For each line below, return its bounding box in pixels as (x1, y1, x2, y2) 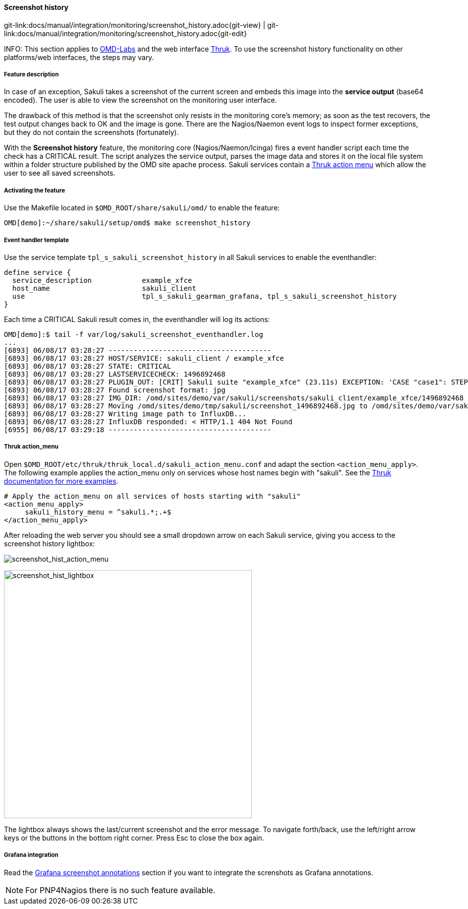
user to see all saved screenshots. (4, 169, 116, 178)
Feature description (4, 71, 59, 78)
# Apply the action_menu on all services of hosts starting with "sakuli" (4, 492, 301, 500)
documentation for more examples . (4, 476, 118, 485)
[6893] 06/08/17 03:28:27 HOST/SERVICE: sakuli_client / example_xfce (4, 354, 284, 362)
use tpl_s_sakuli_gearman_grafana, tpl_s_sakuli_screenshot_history (12, 292, 397, 300)
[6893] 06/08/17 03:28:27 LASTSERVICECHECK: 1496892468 (4, 370, 226, 378)
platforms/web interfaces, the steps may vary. (4, 53, 154, 62)
